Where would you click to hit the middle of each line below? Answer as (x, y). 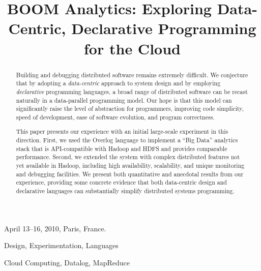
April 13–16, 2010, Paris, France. (55, 228)
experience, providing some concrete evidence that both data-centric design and (121, 182)
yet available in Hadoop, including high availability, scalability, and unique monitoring (130, 165)
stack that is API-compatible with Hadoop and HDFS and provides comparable (122, 148)
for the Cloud (132, 48)
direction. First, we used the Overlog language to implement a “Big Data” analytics (127, 140)
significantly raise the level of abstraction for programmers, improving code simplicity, (130, 109)
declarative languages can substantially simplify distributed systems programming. (125, 190)
